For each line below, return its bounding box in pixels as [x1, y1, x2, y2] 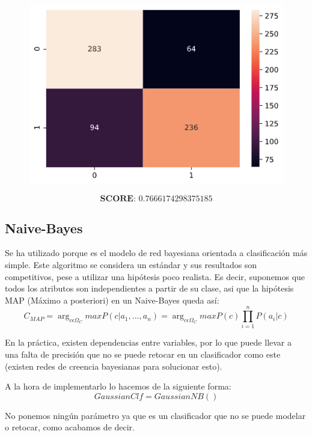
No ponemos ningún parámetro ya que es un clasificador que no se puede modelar [5, 409, 306, 421]
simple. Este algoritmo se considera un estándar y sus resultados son [5, 258, 257, 270]
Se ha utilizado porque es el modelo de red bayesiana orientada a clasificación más [5, 246, 308, 259]
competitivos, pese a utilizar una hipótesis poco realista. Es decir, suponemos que [5, 270, 305, 283]
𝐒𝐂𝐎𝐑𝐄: [100, 195, 136, 204]
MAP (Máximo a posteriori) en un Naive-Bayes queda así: [5, 293, 219, 306]
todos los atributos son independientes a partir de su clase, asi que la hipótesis [5, 282, 294, 295]
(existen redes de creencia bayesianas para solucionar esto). [5, 359, 222, 372]
